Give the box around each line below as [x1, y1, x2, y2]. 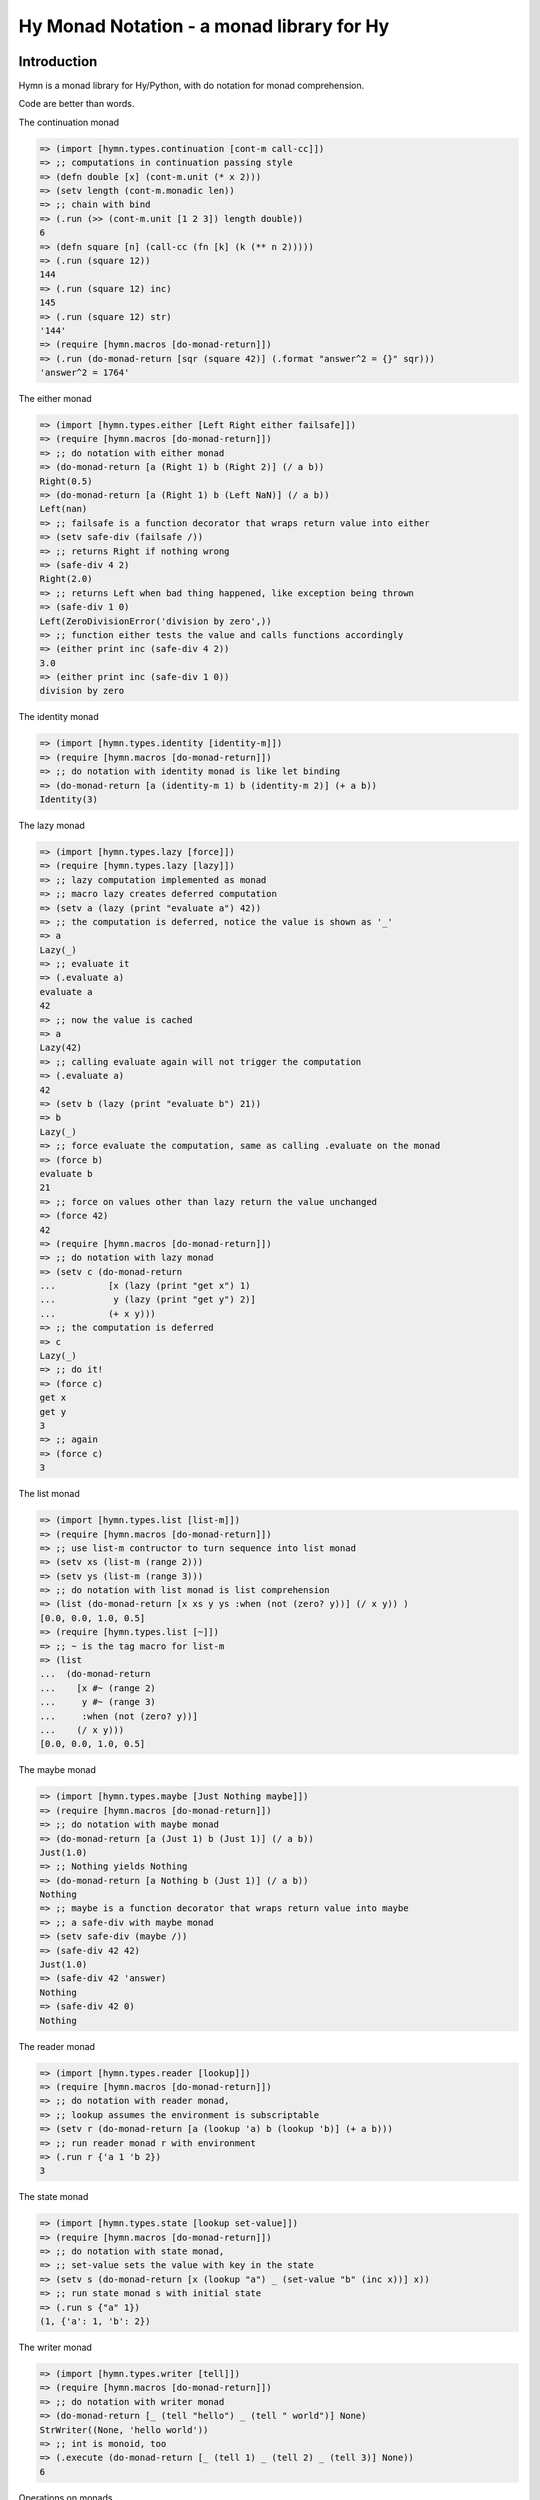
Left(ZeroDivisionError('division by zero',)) [39, 615, 272, 627]
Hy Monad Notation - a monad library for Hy [18, 15, 390, 37]
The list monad [18, 1488, 80, 1500]
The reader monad [18, 2040, 95, 2052]
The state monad [18, 2191, 89, 2203]
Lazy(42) [39, 1042, 83, 1054]
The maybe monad [18, 1764, 97, 1776]
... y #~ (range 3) [39, 1696, 157, 1708]
